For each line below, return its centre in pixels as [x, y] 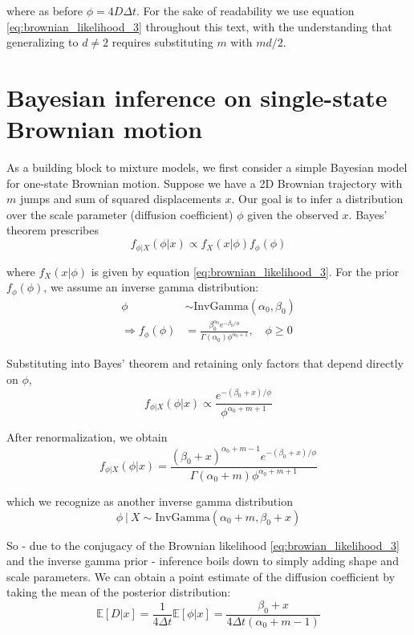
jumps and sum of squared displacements [120, 199]
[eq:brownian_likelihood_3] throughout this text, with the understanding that [199, 26]
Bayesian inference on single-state [197, 97]
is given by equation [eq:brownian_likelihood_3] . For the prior [245, 271]
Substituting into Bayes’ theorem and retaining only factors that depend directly [205, 363]
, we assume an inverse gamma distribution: [151, 287]
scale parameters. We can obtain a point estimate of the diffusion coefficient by [201, 576]
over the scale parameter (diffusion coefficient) [120, 214]
